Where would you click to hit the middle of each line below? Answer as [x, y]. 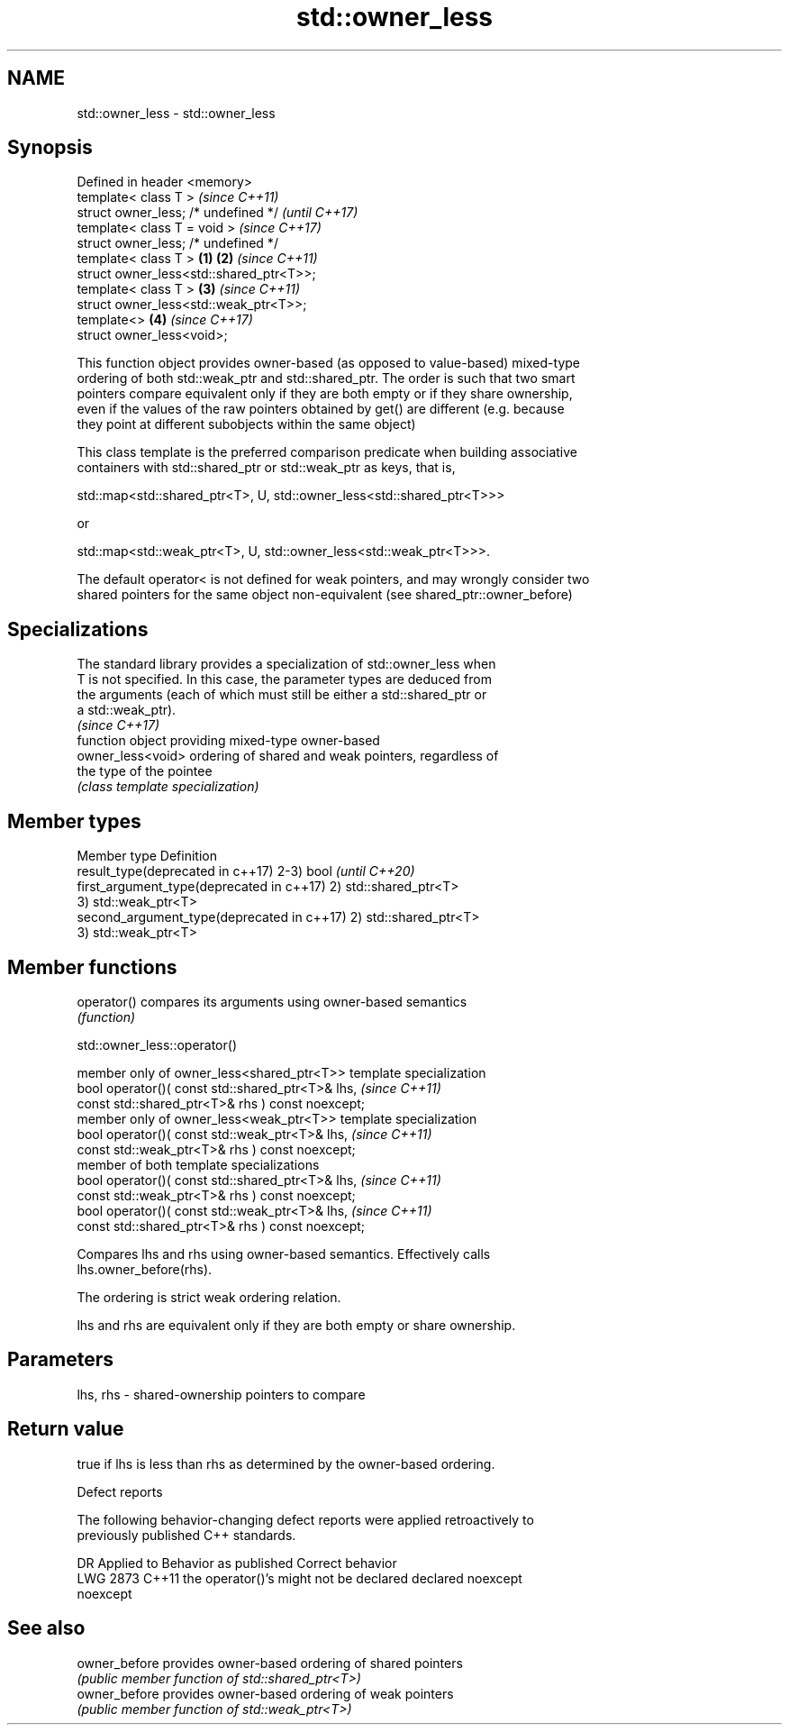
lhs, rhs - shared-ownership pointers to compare [221, 1394]
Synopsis [50, 148]
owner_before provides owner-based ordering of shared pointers [270, 1663]
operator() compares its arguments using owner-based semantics [272, 1001]
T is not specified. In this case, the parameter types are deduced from [284, 679]
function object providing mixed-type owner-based [228, 741]
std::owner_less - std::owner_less [176, 113]
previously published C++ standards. [186, 1535]
